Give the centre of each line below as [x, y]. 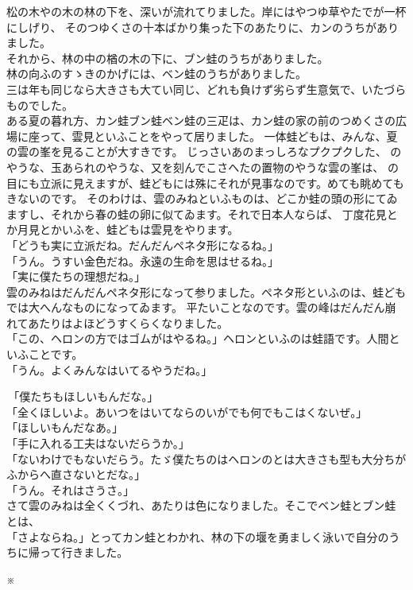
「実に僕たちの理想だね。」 [76, 276]
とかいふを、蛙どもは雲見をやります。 [139, 229]
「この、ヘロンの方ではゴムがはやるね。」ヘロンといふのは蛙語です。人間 [198, 338]
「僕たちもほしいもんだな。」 [83, 396]
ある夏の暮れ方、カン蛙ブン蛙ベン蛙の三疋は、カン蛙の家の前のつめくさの [201, 120]
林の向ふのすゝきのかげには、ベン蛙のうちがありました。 [156, 74]
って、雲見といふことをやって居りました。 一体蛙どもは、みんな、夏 [218, 136]
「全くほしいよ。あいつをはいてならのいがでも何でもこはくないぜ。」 [187, 411]
